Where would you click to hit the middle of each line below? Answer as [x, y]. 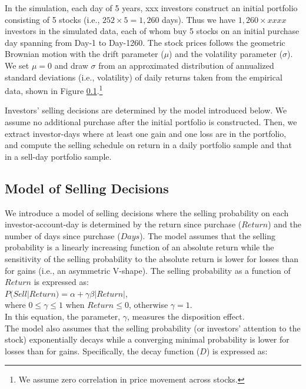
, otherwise [148, 305]
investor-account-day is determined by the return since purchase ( [123, 224]
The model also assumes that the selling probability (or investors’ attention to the [153, 328]
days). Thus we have [199, 19]
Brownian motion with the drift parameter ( [84, 54]
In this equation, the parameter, [63, 316]
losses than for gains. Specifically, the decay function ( [102, 351]
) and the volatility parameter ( [226, 54]
